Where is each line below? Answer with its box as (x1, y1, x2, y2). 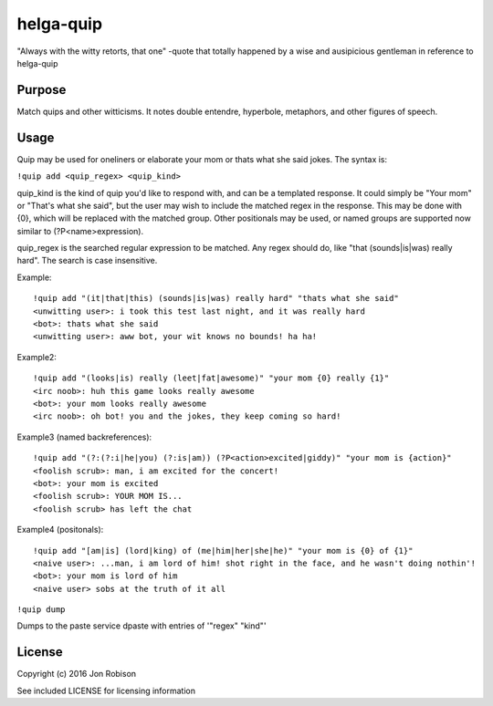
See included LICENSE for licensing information (16, 685, 196, 696)
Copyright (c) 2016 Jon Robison (16, 669, 137, 680)
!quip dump (16, 605, 66, 615)
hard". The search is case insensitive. (16, 255, 158, 266)
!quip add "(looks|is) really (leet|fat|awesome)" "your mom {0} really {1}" (33, 373, 390, 383)
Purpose (16, 82, 67, 98)
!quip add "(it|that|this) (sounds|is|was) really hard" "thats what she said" (33, 293, 399, 304)
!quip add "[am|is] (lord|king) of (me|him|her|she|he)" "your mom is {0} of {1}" (33, 545, 414, 555)
